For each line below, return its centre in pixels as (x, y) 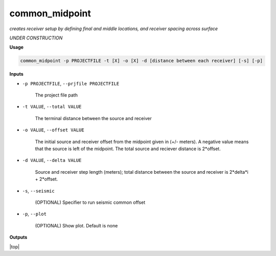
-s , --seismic (38, 191)
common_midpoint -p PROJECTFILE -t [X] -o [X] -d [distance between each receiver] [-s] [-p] (142, 61)
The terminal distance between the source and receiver (93, 118)
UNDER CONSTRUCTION (36, 38)
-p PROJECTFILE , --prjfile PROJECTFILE (71, 83)
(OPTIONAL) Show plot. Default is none (76, 225)
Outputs (18, 237)
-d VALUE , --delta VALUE (52, 160)
